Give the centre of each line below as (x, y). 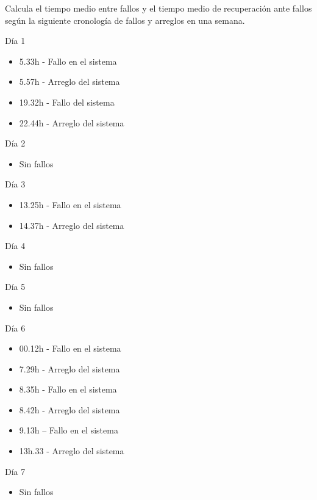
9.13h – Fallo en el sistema (69, 430)
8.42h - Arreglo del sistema (69, 409)
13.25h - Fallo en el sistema (70, 204)
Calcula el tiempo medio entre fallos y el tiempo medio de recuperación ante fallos (158, 8)
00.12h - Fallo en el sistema (70, 348)
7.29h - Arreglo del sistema (69, 368)
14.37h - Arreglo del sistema (72, 225)
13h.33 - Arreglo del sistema (72, 451)
